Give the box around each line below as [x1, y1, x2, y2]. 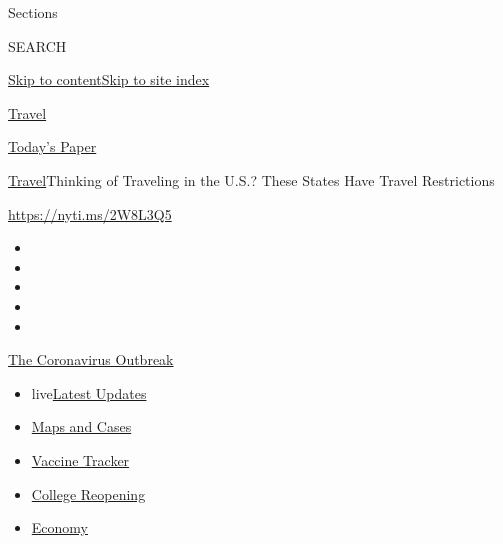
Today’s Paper [8, 136, 97, 157]
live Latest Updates [31, 382, 147, 403]
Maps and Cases [31, 416, 132, 437]
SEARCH [8, 35, 67, 56]
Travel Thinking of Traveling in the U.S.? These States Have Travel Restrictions [8, 169, 495, 190]
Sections [8, 2, 58, 22]
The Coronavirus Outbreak [8, 349, 174, 370]
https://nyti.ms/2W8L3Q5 [8, 203, 172, 224]
